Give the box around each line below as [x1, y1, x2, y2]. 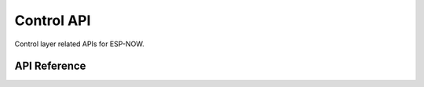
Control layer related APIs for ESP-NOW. [14, 39, 144, 49]
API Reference [14, 60, 86, 73]
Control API [14, 12, 91, 29]
